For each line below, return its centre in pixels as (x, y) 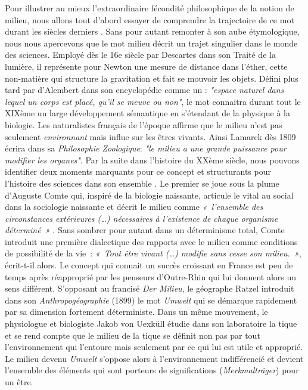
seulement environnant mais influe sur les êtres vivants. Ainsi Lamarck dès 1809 (150, 136)
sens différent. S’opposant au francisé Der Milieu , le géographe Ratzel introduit (150, 288)
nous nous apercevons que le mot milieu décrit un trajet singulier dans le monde (151, 43)
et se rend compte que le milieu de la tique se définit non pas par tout (133, 335)
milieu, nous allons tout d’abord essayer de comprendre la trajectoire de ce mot (150, 19)
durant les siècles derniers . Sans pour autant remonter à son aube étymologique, (152, 31)
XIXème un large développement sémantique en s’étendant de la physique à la (147, 113)
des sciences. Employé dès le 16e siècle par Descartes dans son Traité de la (140, 55)
